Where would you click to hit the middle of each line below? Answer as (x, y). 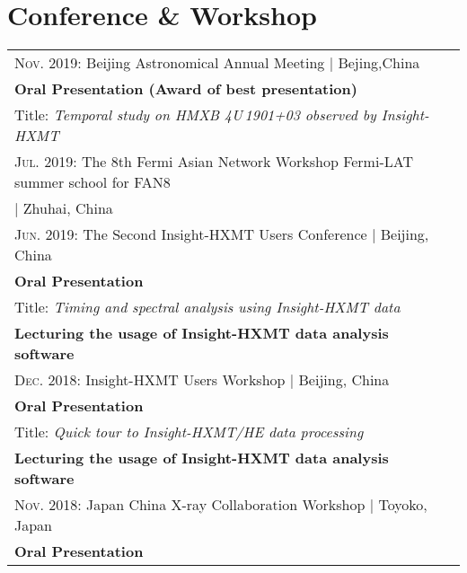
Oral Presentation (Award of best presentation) (186, 89)
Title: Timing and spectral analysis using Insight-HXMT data (207, 307)
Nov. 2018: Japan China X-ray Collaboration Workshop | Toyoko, (221, 505)
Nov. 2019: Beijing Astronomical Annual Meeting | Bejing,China (217, 63)
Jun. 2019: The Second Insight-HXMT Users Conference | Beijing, (222, 234)
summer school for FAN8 (93, 182)
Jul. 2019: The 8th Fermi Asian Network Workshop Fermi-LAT (214, 162)
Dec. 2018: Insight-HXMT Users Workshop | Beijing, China (202, 380)
